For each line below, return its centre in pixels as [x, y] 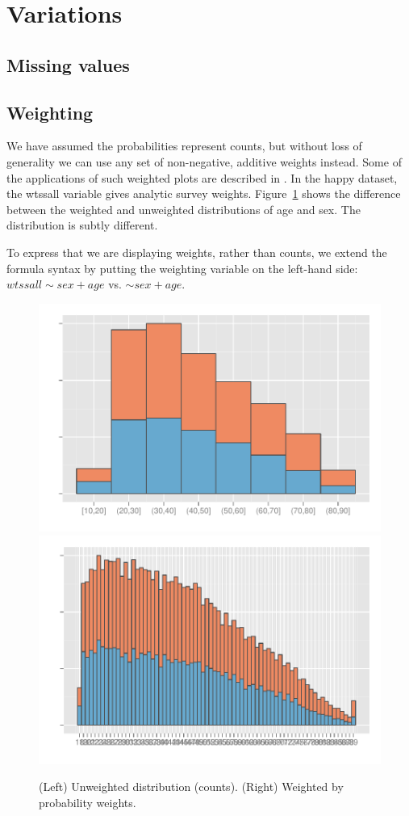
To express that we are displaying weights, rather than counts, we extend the [197, 252]
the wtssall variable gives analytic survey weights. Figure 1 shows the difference [204, 193]
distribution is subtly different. [82, 225]
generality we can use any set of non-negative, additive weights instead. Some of [204, 161]
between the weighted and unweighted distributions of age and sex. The [184, 209]
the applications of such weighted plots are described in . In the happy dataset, [202, 177]
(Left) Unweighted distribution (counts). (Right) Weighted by [191, 787]
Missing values [68, 64]
